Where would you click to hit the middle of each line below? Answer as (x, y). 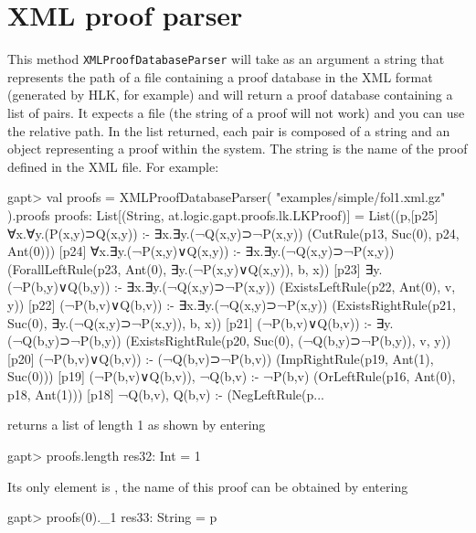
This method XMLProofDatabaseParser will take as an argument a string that (226, 59)
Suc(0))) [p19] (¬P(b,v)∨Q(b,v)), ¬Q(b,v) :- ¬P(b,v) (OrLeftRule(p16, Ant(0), (232, 376)
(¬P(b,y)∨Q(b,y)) (59, 287)
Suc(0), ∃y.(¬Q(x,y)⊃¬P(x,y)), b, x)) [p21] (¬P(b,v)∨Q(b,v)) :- (190, 322)
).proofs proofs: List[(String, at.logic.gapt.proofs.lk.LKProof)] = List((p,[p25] (223, 214)
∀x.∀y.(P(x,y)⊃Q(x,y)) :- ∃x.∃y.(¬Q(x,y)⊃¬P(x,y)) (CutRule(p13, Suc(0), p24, (233, 233)
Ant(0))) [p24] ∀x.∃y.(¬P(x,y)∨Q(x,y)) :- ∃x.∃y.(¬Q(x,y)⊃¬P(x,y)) (201, 251)
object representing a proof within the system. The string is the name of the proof (238, 149)
